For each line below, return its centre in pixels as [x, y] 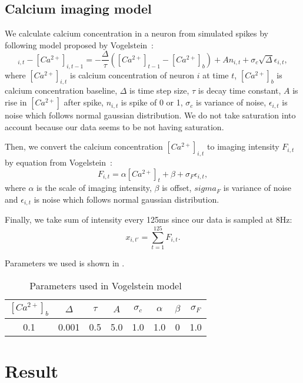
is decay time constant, [239, 90]
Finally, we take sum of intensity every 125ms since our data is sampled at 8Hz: [149, 219]
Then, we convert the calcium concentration [84, 146]
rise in [16, 102]
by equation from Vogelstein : [59, 162]
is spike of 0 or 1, [152, 102]
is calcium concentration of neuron [132, 75]
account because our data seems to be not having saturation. [114, 126]
